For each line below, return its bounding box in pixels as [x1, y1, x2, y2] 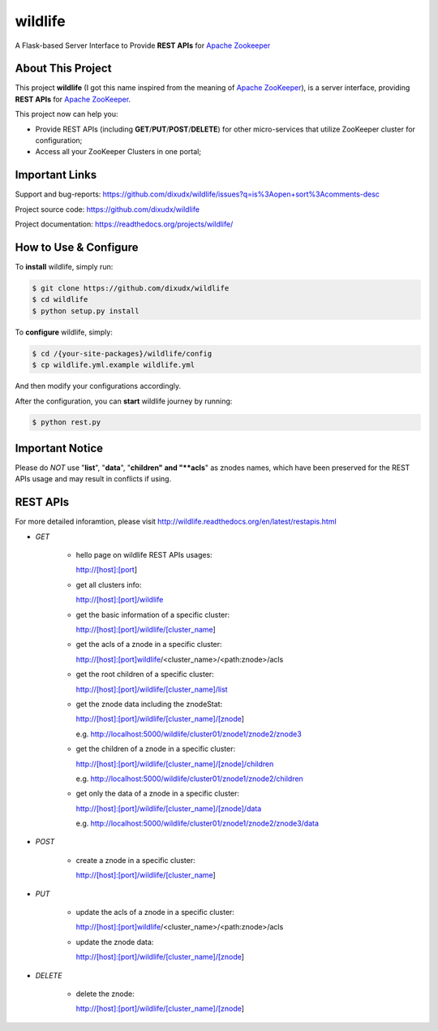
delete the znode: [75, 989, 135, 999]
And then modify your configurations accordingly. [15, 382, 182, 391]
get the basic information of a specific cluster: [75, 610, 230, 619]
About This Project [15, 62, 112, 75]
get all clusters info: [75, 580, 142, 589]
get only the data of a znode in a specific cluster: [75, 788, 239, 799]
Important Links [15, 168, 97, 182]
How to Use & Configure [15, 240, 139, 254]
